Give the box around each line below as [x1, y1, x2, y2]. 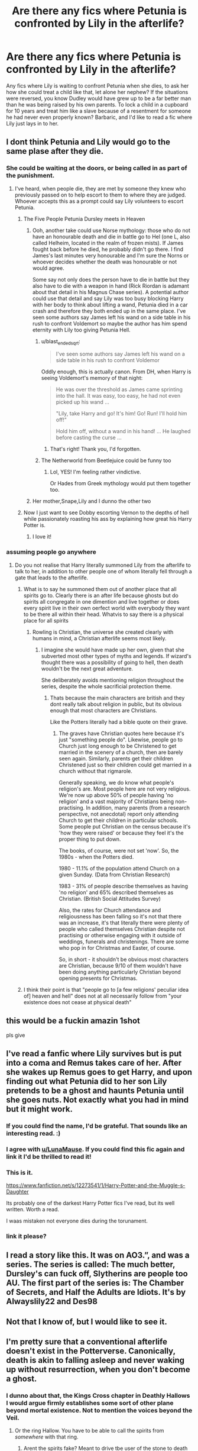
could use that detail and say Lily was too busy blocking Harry [32, 295, 184, 302]
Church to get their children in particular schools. [59, 817, 178, 824]
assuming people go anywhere [6, 548, 96, 556]
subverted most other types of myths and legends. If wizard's [41, 652, 191, 659]
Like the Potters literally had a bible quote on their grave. [50, 718, 188, 725]
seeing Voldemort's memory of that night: [41, 375, 143, 382]
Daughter [6, 1188, 29, 1195]
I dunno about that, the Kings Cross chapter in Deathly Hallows [6, 1392, 190, 1400]
